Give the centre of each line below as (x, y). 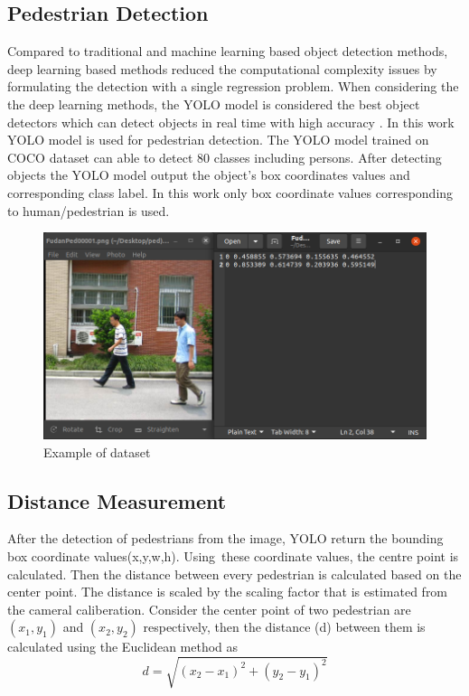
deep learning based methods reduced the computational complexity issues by (222, 68)
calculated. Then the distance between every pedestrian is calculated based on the (234, 574)
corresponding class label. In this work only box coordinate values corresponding (230, 192)
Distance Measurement (117, 500)
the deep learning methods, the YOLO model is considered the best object (214, 103)
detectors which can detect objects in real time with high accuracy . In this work (231, 122)
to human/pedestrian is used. (89, 210)
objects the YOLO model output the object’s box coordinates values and (209, 175)
